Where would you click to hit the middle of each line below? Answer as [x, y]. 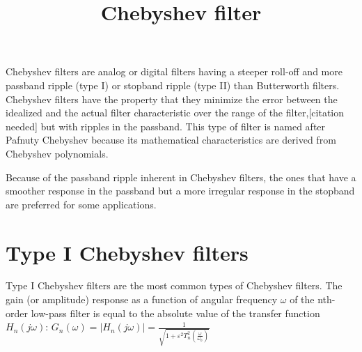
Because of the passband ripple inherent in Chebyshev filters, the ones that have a [181, 177]
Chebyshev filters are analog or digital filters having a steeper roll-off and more [174, 71]
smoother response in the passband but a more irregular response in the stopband [180, 191]
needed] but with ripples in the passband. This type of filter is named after [166, 126]
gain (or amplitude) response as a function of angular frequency [142, 299]
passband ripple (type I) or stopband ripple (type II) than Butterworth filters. [173, 85]
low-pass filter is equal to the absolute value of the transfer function [175, 313]
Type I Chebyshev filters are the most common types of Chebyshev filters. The [174, 285]
